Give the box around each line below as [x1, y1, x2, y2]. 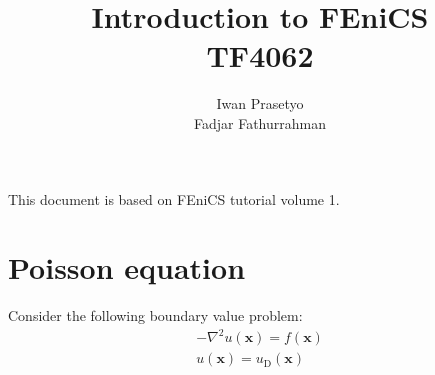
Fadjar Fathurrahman [193, 112, 326, 133]
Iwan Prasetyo [216, 93, 304, 114]
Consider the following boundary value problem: [8, 305, 303, 326]
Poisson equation [8, 247, 246, 288]
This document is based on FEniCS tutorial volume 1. [8, 188, 340, 209]
